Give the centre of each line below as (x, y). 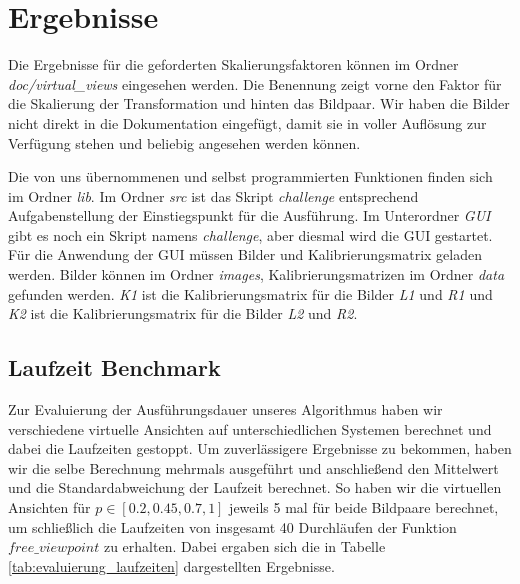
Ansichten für (49, 507)
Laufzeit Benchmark (114, 367)
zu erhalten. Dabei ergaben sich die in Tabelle (244, 546)
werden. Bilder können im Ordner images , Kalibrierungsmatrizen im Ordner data (256, 274)
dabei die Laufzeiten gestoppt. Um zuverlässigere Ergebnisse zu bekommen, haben (260, 448)
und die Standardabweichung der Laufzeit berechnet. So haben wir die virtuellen (255, 487)
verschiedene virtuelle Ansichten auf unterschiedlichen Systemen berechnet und (250, 428)
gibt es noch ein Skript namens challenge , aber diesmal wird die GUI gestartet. (250, 234)
